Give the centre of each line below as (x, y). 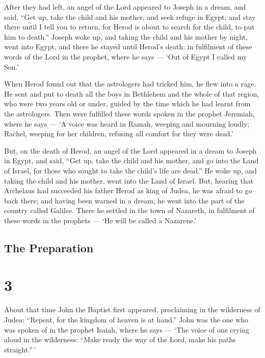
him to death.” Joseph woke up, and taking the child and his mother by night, (126, 36)
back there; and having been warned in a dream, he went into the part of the (124, 200)
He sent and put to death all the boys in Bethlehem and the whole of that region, (132, 93)
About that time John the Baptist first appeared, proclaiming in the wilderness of (132, 309)
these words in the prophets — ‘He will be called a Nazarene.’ (100, 220)
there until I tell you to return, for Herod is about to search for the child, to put (129, 27)
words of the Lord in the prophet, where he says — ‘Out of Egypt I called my (126, 56)
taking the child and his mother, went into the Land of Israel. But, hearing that (129, 180)
